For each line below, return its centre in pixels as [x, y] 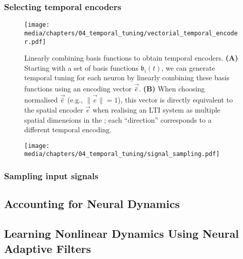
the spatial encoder [54, 110]
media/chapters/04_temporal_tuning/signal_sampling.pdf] [122, 154]
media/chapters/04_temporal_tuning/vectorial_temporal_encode [131, 33]
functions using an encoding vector [78, 89]
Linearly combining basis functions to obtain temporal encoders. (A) [131, 58]
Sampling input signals [51, 176]
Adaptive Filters [47, 248]
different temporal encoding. [68, 129]
